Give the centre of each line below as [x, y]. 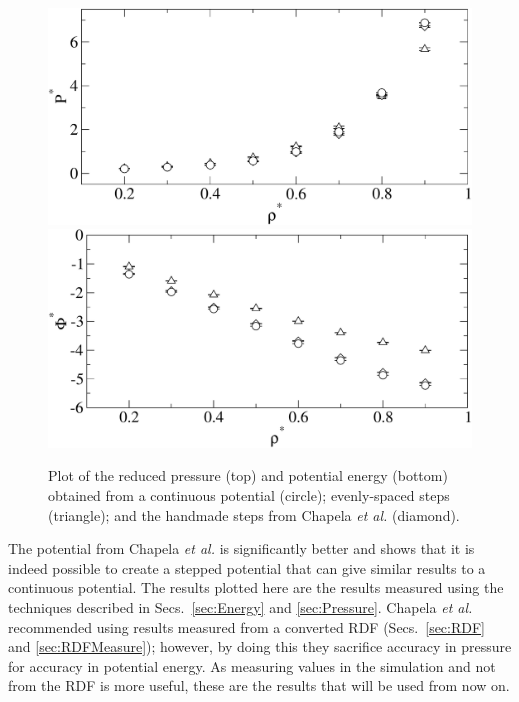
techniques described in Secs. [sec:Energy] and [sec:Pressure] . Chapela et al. [240, 606]
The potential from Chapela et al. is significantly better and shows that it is [241, 548]
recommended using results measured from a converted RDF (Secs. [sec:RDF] [247, 626]
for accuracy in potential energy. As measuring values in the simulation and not [252, 665]
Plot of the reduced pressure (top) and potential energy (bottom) [248, 475]
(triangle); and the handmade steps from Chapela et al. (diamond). [254, 514]
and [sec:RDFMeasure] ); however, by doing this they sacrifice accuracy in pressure [260, 646]
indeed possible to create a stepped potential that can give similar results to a [247, 567]
